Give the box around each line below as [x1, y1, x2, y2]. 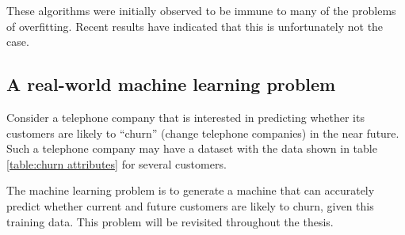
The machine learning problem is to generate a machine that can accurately [6, 182, 375, 199]
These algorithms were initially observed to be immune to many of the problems [6, 2, 396, 18]
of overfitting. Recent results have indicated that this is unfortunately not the [6, 17, 384, 34]
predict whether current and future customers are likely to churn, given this [6, 197, 374, 214]
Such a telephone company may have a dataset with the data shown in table [6, 140, 377, 157]
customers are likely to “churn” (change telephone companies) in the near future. [6, 124, 399, 141]
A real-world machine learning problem [6, 72, 336, 97]
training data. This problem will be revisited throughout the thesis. [6, 213, 334, 229]
